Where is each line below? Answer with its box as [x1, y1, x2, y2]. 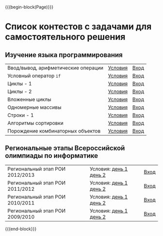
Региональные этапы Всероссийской [5, 144, 125, 152]
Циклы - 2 [7, 88, 32, 95]
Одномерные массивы [7, 104, 62, 111]
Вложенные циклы [7, 96, 51, 102]
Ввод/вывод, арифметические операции [7, 65, 103, 71]
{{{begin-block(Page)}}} [5, 4, 53, 10]
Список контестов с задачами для [5, 21, 152, 32]
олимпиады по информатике [5, 152, 98, 160]
